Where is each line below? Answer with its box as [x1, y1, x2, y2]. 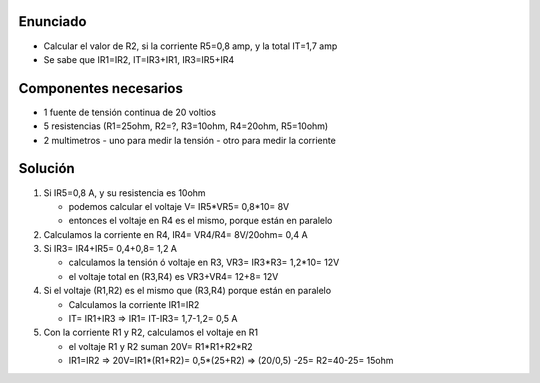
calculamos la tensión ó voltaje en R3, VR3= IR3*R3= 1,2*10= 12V [68, 256, 340, 269]
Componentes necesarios [18, 80, 184, 97]
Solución [18, 160, 75, 177]
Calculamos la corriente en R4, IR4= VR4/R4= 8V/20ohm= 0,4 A [43, 228, 309, 240]
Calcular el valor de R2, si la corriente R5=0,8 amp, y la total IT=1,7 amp [43, 40, 338, 52]
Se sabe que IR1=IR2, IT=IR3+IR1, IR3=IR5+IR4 [43, 53, 235, 65]
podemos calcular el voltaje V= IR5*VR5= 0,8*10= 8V [68, 200, 290, 212]
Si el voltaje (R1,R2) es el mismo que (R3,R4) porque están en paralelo [43, 285, 332, 297]
